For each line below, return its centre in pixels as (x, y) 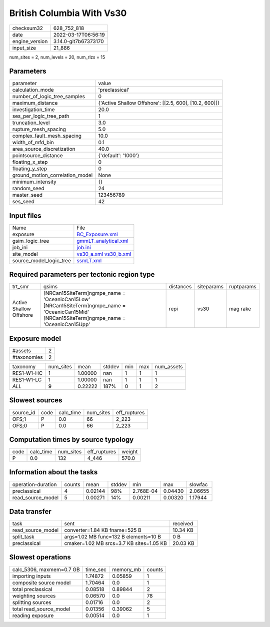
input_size (24, 48)
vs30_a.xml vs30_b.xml (104, 254)
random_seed (28, 189)
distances (180, 287)
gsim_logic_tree (31, 241)
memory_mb (126, 569)
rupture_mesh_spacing (39, 129)
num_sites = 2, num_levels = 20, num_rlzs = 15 (57, 57)
